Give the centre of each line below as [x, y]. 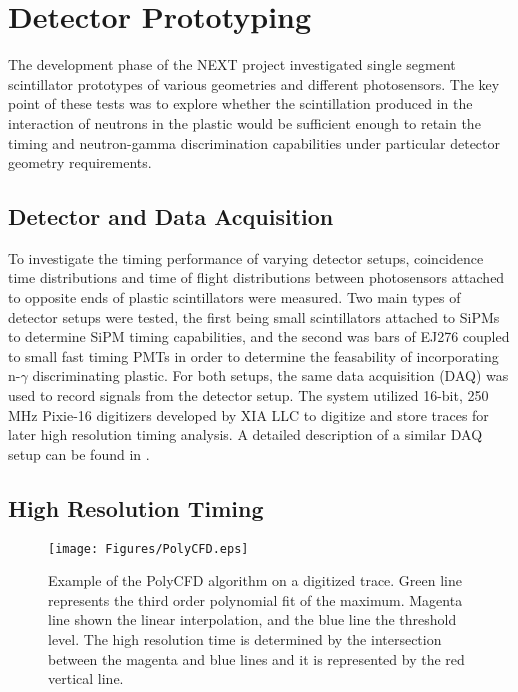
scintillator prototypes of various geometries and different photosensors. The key [254, 83]
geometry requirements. [80, 162]
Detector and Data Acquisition [171, 216]
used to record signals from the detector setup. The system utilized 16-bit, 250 [248, 395]
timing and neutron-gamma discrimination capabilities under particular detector [254, 142]
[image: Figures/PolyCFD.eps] [148, 548]
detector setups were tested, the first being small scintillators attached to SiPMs [254, 316]
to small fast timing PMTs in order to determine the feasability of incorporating [253, 355]
